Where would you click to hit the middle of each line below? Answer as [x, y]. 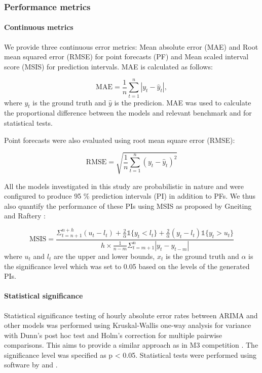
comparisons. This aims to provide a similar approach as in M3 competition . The [131, 345]
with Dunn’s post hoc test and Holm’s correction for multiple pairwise [113, 335]
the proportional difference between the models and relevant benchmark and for [128, 113]
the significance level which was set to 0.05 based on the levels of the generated [127, 266]
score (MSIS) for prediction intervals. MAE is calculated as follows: [108, 66]
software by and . [31, 365]
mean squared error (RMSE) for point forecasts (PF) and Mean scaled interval [126, 57]
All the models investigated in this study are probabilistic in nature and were [124, 186]
